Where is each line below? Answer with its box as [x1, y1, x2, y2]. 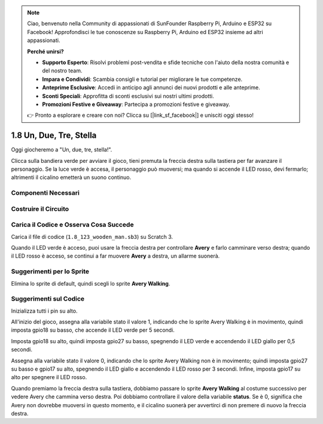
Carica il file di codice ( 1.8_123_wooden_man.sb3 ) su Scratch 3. [11, 233, 173, 240]
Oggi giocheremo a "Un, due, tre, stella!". [11, 146, 112, 153]
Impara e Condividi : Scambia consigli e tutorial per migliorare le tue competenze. [42, 75, 243, 83]
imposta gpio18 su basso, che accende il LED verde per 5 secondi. [11, 326, 175, 334]
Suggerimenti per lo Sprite [11, 267, 90, 275]
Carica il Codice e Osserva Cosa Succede [11, 220, 134, 229]
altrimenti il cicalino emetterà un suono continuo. [11, 174, 132, 181]
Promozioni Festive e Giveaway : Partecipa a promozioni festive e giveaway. [42, 101, 230, 108]
